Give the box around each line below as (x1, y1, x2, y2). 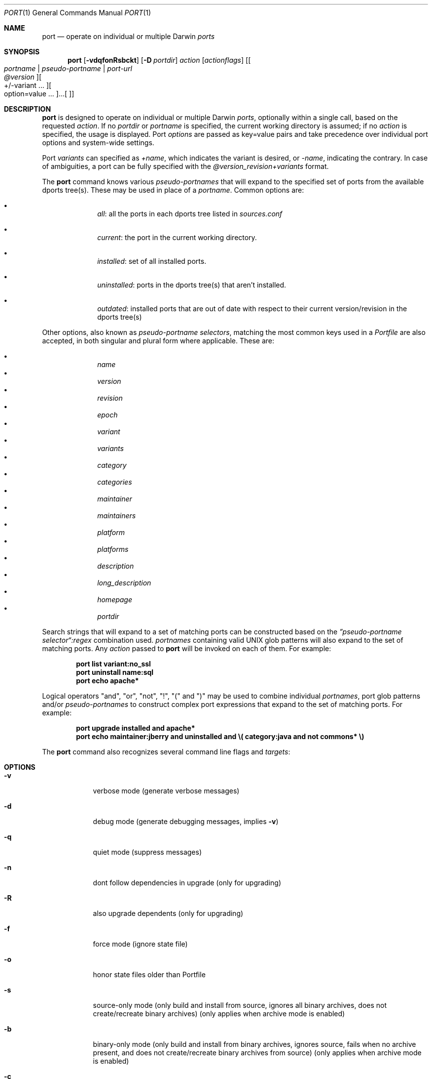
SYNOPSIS (4, 47, 40, 56)
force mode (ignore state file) (93, 940, 188, 948)
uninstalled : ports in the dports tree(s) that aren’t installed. (97, 281, 287, 289)
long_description (97, 579, 151, 587)
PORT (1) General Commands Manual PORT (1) (4, 8, 151, 17)
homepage (97, 595, 133, 604)
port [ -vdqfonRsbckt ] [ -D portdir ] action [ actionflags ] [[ (68, 56, 251, 64)
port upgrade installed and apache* (76, 724, 195, 732)
